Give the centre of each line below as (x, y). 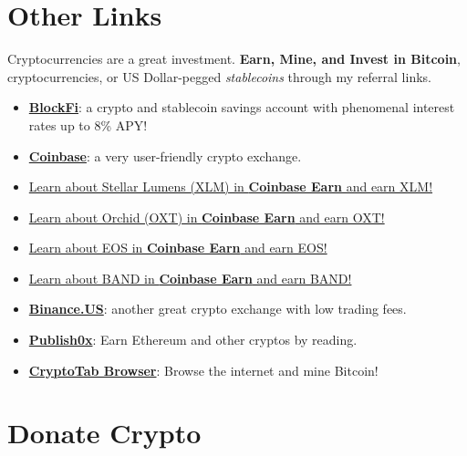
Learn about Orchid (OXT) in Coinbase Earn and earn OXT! (207, 217)
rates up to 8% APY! (88, 124)
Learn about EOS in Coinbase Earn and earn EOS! (178, 248)
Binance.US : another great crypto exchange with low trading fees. (218, 309)
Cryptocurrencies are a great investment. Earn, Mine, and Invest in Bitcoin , (234, 59)
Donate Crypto (104, 433)
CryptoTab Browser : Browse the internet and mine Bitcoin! (203, 370)
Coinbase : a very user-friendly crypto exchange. (165, 155)
